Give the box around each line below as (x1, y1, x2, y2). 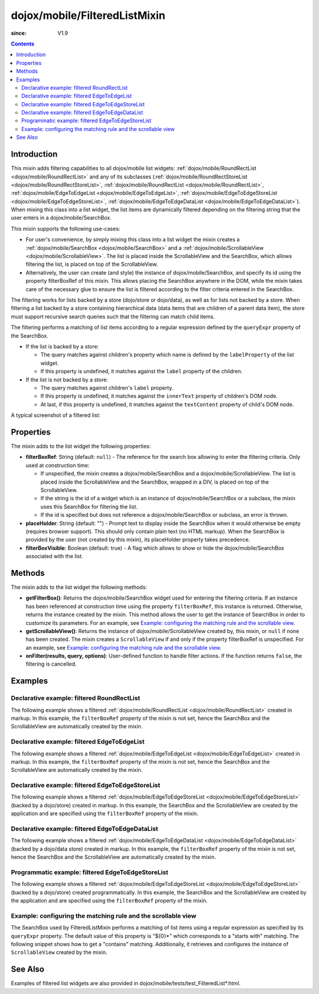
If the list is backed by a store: (25, 343, 99, 350)
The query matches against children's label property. (40, 384, 174, 391)
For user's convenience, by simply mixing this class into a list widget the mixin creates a (25, 236, 240, 243)
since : (11, 30, 27, 37)
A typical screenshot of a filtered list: (11, 412, 100, 419)
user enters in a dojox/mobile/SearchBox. (11, 214, 112, 221)
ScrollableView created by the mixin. (11, 949, 108, 956)
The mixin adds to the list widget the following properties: (11, 442, 151, 449)
